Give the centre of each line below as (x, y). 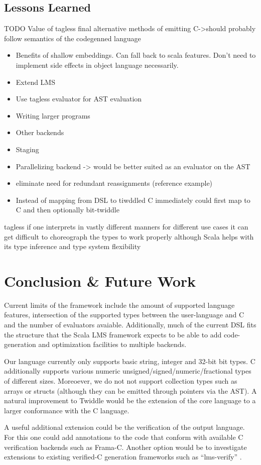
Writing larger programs (53, 115)
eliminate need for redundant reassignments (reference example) (114, 183)
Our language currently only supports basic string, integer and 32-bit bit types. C (130, 361)
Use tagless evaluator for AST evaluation (79, 99)
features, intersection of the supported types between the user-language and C (124, 315)
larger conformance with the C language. (67, 410)
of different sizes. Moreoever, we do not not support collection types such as (121, 380)
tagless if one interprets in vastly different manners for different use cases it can (126, 226)
